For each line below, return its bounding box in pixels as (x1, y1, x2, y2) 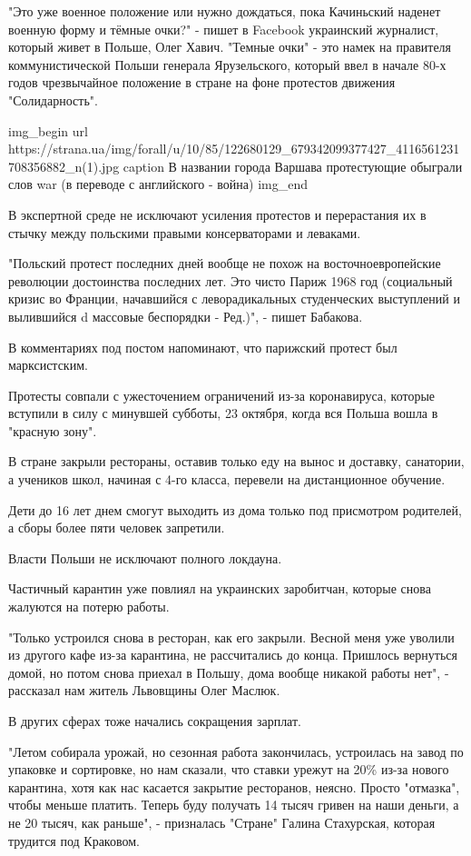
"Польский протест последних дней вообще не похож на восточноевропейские (8, 254, 441, 273)
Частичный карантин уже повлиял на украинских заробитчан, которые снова (8, 579, 431, 598)
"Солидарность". (8, 90, 98, 109)
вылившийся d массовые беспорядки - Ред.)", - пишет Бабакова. (8, 306, 363, 325)
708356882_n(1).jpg (8, 156, 120, 175)
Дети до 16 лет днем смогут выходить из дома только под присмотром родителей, (8, 500, 462, 519)
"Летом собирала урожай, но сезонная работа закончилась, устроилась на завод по (8, 742, 464, 761)
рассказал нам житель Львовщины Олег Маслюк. (8, 681, 280, 700)
